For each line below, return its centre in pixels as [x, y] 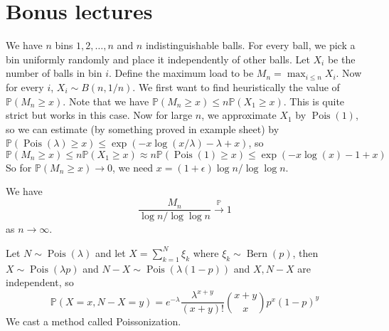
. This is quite [314, 101]
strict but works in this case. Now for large [99, 115]
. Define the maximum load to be [181, 73]
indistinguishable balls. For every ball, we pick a [250, 45]
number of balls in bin [54, 73]
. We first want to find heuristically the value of [236, 86]
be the [341, 59]
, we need [133, 167]
